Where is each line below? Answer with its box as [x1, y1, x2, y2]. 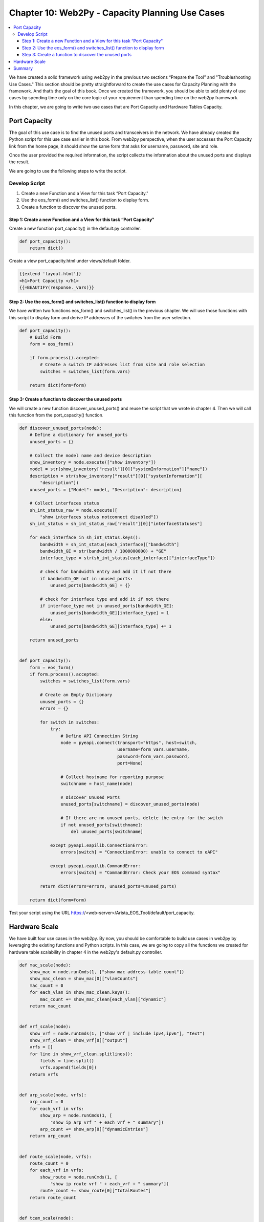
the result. [9, 159, 30, 165]
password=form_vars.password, [117, 753, 190, 759]
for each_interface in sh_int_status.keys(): [29, 535, 141, 540]
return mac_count [29, 1003, 71, 1009]
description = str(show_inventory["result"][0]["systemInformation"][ [29, 473, 203, 479]
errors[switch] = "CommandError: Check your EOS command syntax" [60, 870, 221, 875]
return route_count [29, 1195, 77, 1200]
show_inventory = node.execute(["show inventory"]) [29, 459, 156, 465]
